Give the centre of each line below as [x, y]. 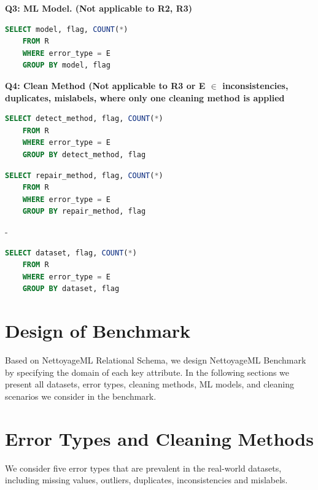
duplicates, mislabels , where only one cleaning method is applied [145, 97]
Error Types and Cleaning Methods [159, 438]
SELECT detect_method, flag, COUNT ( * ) [84, 119]
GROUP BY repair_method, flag [84, 212]
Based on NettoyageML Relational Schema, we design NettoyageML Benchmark [156, 360]
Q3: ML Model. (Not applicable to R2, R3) [99, 8]
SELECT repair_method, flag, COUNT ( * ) [84, 175]
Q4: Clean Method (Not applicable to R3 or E [105, 85]
